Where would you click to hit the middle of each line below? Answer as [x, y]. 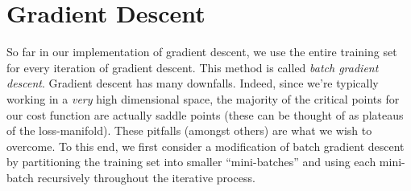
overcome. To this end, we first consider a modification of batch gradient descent [205, 146]
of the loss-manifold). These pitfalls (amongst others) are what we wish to [189, 130]
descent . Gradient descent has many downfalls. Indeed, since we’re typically [193, 83]
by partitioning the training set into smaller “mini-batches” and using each [191, 162]
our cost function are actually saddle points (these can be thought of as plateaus [205, 114]
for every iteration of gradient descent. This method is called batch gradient [193, 67]
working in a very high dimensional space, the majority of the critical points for [203, 98]
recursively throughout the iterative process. [146, 177]
